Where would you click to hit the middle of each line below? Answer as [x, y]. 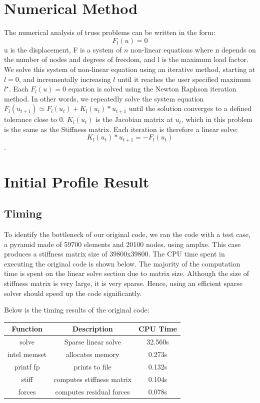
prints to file [92, 366]
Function [27, 329]
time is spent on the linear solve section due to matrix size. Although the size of [127, 273]
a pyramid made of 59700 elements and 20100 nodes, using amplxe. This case [122, 244]
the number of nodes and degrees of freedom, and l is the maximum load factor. [126, 59]
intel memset [27, 354]
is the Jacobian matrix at [134, 119]
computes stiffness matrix [93, 379]
